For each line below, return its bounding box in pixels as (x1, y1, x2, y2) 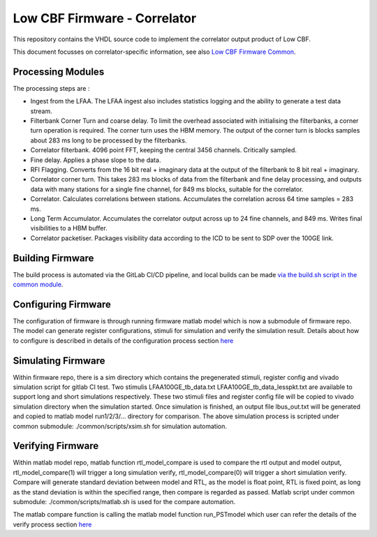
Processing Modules (13, 66, 105, 78)
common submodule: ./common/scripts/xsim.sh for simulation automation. (13, 422, 227, 430)
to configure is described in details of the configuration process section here (13, 336, 234, 345)
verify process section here (13, 520, 92, 529)
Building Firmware (13, 252, 94, 264)
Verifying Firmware (13, 440, 99, 452)
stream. (30, 107, 52, 115)
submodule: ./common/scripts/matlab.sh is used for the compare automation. (13, 498, 236, 506)
